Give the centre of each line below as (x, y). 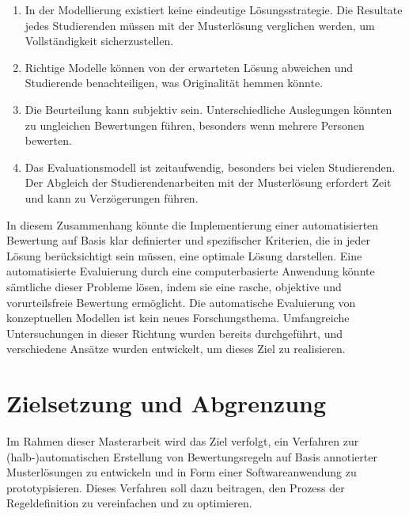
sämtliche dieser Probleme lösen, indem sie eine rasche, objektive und (174, 286)
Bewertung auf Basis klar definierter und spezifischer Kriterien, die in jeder (188, 240)
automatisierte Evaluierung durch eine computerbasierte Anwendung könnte (191, 271)
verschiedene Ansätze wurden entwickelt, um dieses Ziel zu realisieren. (176, 349)
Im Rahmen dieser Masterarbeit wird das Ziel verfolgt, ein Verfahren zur (183, 441)
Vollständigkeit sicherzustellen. (99, 41)
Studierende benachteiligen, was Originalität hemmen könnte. (174, 83)
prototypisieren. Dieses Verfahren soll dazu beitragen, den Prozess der (176, 487)
